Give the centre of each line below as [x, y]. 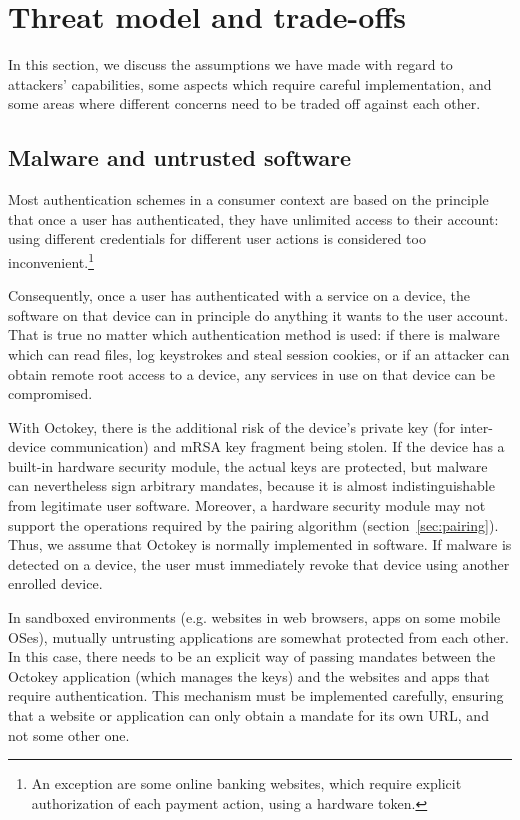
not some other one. [69, 734]
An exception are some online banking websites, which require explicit [246, 783]
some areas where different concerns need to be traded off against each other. [244, 103]
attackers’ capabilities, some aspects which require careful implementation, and [250, 83]
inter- [476, 426]
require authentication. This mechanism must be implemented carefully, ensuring [256, 695]
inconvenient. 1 [51, 260]
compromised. [50, 393]
